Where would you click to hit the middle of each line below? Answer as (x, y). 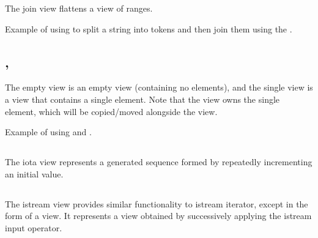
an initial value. (34, 173)
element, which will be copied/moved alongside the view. (111, 111)
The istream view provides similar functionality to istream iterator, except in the (157, 203)
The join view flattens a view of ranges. (79, 8)
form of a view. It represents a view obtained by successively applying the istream (158, 216)
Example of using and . (48, 132)
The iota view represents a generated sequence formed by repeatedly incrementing (159, 162)
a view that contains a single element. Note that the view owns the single (142, 99)
